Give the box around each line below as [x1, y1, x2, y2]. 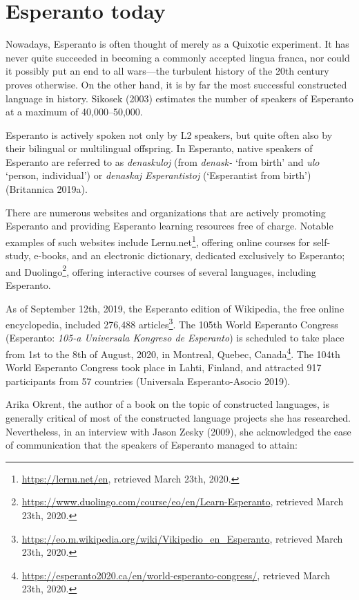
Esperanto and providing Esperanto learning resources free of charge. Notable [6, 218, 333, 233]
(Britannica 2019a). [6, 182, 88, 196]
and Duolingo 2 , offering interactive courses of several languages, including [6, 262, 316, 279]
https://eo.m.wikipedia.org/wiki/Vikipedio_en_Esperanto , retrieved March [21, 531, 343, 545]
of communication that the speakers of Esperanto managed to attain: [6, 438, 298, 452]
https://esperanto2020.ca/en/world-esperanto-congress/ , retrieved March [21, 568, 331, 582]
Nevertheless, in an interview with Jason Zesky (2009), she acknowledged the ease [6, 424, 351, 438]
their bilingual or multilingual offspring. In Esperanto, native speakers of [6, 141, 313, 156]
